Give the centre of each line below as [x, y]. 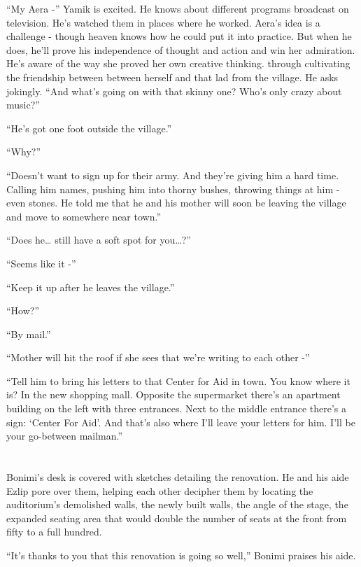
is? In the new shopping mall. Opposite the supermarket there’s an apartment [174, 394]
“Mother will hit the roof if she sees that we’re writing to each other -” [158, 357]
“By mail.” [29, 334]
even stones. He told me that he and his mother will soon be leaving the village [176, 203]
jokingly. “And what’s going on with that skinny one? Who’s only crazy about [174, 91]
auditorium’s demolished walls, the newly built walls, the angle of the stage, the [177, 504]
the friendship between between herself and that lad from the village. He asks [172, 77]
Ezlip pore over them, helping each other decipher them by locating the [160, 490]
